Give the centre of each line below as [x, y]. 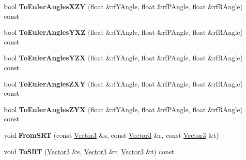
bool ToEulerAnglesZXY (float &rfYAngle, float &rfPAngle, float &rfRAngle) [123, 83]
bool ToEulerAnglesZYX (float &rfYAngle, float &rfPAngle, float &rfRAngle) [123, 109]
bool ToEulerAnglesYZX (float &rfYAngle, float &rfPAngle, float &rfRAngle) [123, 58]
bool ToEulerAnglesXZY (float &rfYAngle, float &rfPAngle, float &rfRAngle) [123, 6]
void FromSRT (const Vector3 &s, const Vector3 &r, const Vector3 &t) [111, 135]
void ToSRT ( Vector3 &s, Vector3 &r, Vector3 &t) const [89, 151]
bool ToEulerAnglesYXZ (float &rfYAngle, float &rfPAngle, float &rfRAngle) [123, 32]
